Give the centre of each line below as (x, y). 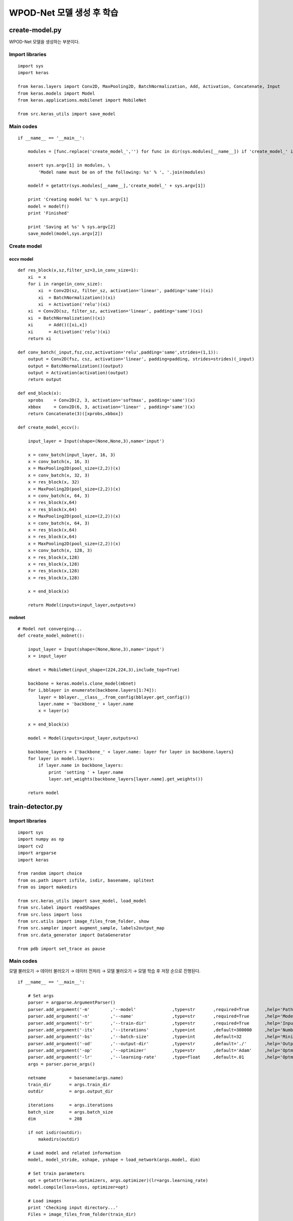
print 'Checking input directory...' (73, 1208)
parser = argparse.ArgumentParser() (72, 1003)
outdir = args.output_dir (70, 1091)
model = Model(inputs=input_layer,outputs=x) (83, 738)
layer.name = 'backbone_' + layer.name (86, 704)
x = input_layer (47, 656)
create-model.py (35, 30)
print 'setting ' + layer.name (86, 772)
